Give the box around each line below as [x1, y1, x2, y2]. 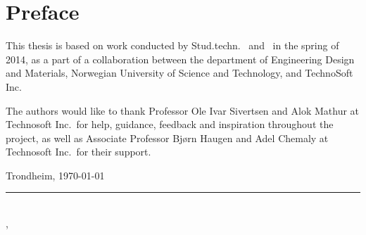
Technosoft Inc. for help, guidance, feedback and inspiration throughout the [6, 117, 334, 132]
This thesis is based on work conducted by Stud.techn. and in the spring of [6, 38, 339, 53]
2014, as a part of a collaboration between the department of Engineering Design [6, 51, 355, 66]
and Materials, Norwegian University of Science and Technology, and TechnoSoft [6, 65, 353, 80]
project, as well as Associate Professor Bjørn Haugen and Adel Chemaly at [6, 130, 329, 145]
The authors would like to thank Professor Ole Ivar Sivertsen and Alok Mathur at [6, 103, 360, 118]
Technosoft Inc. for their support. [6, 144, 151, 159]
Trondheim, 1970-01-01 [6, 167, 105, 182]
